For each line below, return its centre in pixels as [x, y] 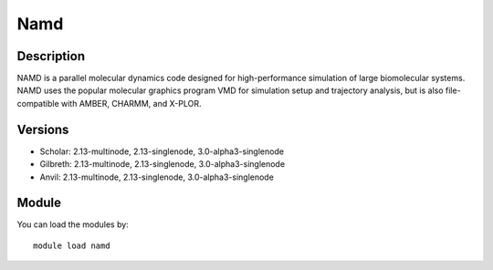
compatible [38, 103]
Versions [43, 129]
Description [51, 56]
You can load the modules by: [73, 224]
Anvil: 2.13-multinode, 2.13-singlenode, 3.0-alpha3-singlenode [157, 177]
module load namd [72, 245]
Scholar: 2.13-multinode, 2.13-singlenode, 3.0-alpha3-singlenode [162, 151]
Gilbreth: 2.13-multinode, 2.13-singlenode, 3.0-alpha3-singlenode [163, 164]
